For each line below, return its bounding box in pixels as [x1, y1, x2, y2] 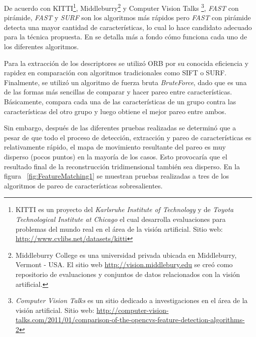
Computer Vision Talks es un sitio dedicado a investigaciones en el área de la [15, 295, 248, 306]
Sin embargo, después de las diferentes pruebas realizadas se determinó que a [4, 123, 236, 133]
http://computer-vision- [96, 305, 169, 315]
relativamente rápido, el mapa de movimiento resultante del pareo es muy [4, 142, 226, 152]
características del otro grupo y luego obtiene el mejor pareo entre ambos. [4, 106, 226, 116]
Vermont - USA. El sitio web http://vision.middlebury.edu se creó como [15, 259, 233, 270]
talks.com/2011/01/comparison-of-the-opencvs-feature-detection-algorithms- [15, 314, 245, 325]
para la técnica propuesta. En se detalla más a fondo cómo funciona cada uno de [4, 31, 247, 42]
